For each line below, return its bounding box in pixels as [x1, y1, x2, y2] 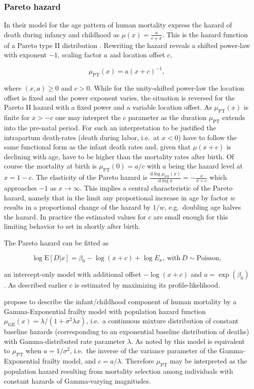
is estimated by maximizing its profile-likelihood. [74, 280, 220, 290]
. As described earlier [4, 280, 67, 290]
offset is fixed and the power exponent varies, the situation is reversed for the [4, 92, 235, 102]
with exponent [4, 49, 47, 60]
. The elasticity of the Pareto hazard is [31, 172, 148, 182]
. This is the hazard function [162, 29, 248, 39]
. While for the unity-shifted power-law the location [89, 83, 244, 93]
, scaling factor [58, 49, 102, 60]
